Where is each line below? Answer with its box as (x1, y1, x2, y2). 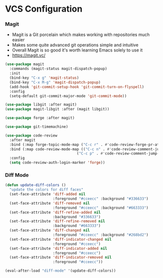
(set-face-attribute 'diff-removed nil (9, 201, 90, 206)
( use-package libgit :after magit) (5, 102, 77, 107)
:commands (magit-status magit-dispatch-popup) (9, 67, 108, 71)
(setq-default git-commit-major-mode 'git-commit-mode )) (9, 93, 127, 98)
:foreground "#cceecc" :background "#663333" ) (52, 205, 149, 210)
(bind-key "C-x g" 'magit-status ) (9, 75, 79, 81)
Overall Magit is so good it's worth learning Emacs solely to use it (12, 47, 143, 53)
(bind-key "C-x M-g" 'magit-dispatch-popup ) (9, 80, 101, 85)
